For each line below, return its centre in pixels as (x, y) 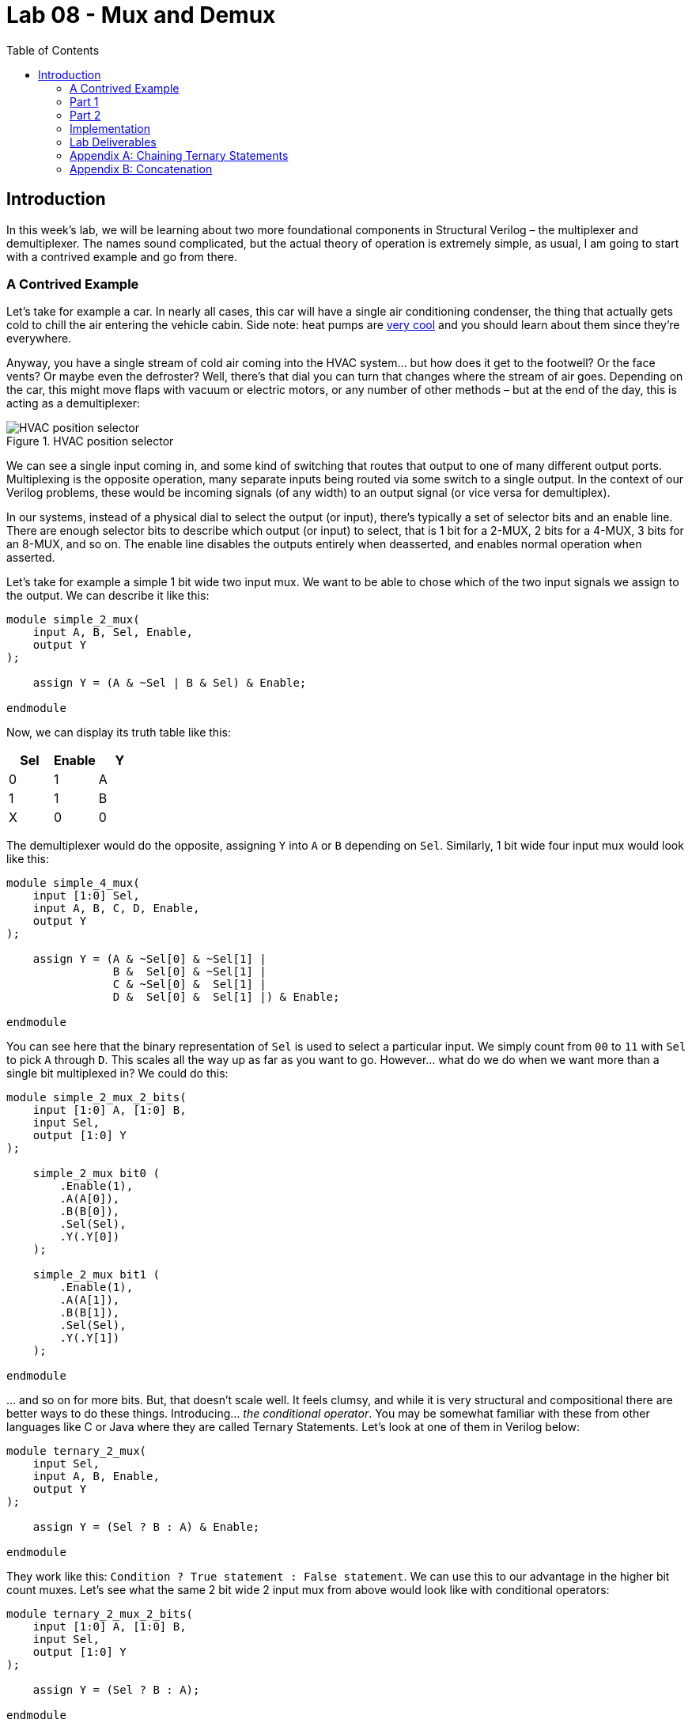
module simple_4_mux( (73, 883)
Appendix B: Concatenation (141, 169)
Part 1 (84, 101)
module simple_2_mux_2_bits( (96, 1098)
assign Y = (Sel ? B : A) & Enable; (146, 1527)
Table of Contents (53, 50)
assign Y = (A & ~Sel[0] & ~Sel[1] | (149, 959)
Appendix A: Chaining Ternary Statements (179, 155)
